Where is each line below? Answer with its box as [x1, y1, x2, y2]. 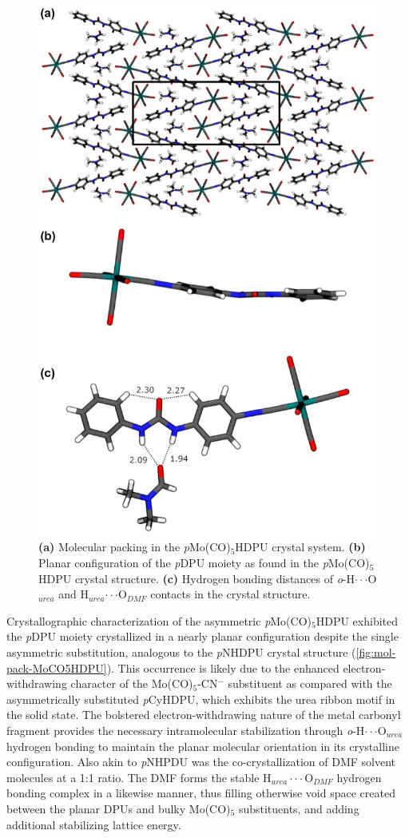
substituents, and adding [238, 800, 359, 816]
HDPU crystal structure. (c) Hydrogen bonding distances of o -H [38, 570, 355, 586]
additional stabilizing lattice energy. [6, 816, 181, 832]
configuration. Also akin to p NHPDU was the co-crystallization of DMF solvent [6, 753, 396, 770]
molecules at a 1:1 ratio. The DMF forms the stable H [6, 768, 272, 785]
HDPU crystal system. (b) [235, 538, 366, 555]
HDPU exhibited [316, 612, 399, 629]
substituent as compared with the [228, 675, 392, 692]
